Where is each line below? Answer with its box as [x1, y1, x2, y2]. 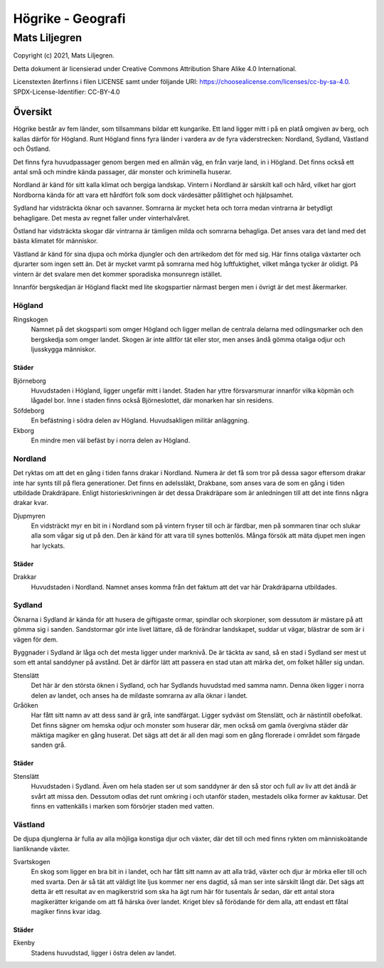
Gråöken [13, 701, 38, 709]
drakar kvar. [13, 499, 49, 507]
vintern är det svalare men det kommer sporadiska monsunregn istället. [13, 270, 223, 278]
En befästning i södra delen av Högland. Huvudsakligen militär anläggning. [31, 416, 250, 425]
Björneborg [13, 376, 46, 385]
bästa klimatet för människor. [13, 237, 99, 245]
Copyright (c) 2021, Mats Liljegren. [13, 51, 114, 60]
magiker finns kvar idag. [31, 907, 102, 915]
